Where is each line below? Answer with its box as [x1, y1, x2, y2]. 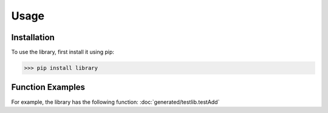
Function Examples [11, 82, 85, 92]
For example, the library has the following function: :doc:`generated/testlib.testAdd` [11, 98, 220, 106]
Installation [11, 32, 55, 43]
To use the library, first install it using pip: [11, 49, 115, 56]
